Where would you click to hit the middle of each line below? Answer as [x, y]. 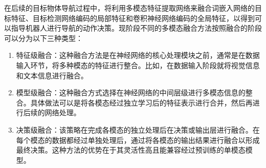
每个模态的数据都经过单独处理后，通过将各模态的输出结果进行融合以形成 [138, 140]
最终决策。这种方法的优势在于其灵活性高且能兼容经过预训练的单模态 [131, 150]
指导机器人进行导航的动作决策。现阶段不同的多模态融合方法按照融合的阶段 [136, 28]
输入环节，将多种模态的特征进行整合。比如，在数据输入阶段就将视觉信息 [138, 65]
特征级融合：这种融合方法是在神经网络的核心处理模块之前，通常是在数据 [138, 55]
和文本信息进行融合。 [52, 75]
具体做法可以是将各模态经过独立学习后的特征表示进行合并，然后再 [141, 102]
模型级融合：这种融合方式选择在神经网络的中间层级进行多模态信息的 [131, 92]
